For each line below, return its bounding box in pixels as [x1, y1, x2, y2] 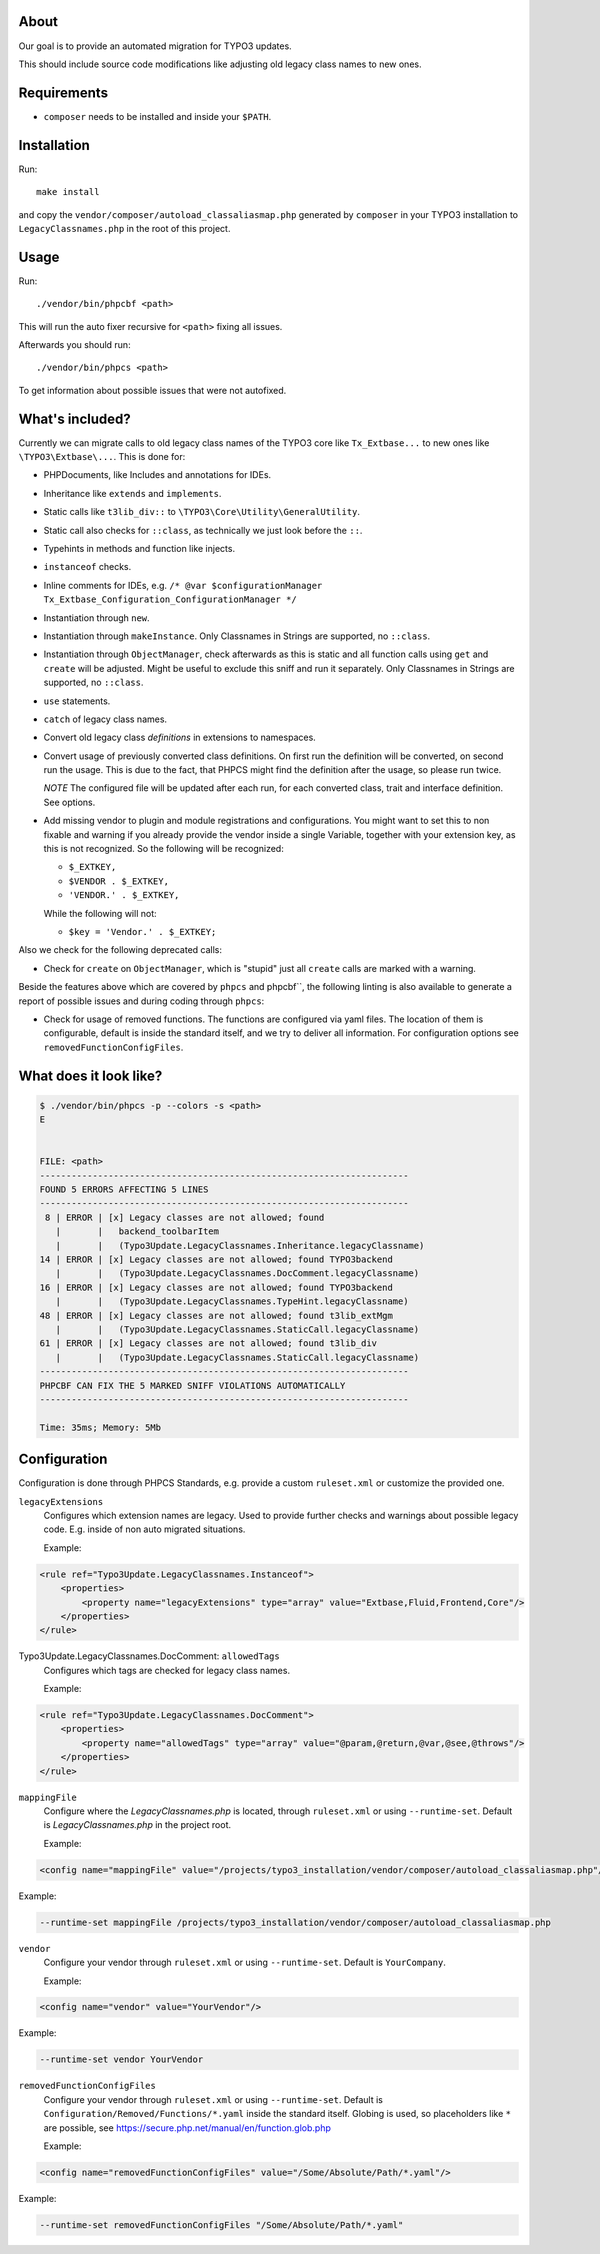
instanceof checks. [43, 561, 132, 573]
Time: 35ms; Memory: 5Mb [39, 1421, 162, 1433]
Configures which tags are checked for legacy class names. [43, 1664, 290, 1676]
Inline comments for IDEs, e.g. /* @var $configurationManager [43, 579, 323, 591]
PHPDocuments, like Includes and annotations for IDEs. [43, 469, 272, 481]
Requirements [18, 84, 109, 101]
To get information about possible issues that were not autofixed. [18, 384, 287, 396]
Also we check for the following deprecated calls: [18, 944, 223, 956]
